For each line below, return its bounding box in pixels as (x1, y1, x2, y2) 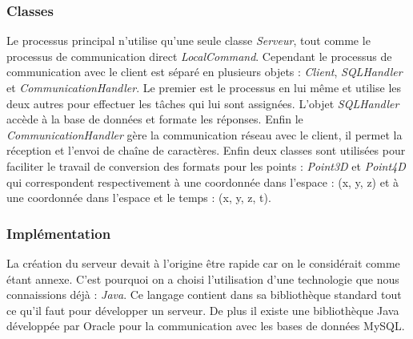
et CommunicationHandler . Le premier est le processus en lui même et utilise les (6, 79, 402, 95)
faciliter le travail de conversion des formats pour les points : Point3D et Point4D (6, 157, 406, 174)
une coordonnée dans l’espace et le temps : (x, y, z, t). (6, 189, 271, 206)
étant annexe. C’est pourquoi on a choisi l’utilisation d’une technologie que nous (6, 270, 399, 287)
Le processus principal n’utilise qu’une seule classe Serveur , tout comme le (6, 32, 371, 49)
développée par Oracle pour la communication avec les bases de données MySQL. (6, 317, 405, 334)
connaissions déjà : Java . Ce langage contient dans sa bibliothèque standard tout (6, 286, 402, 303)
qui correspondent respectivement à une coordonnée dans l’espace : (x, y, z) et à (6, 173, 399, 190)
